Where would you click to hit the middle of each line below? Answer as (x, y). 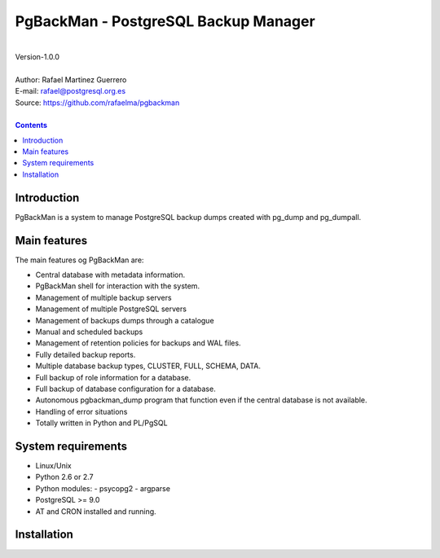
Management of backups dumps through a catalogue (125, 320)
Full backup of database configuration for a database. (125, 389)
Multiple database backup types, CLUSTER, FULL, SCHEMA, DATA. (148, 366)
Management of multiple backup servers (103, 297)
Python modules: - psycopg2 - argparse (103, 488)
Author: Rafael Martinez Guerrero (71, 79)
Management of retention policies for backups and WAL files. (138, 343)
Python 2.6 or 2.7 (64, 477)
